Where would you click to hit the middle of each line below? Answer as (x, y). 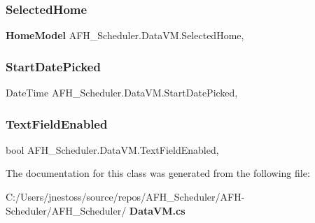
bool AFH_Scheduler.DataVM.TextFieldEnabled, (112, 149)
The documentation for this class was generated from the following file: (158, 173)
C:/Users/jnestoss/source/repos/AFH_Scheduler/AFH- (125, 197)
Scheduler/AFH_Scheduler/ (66, 210)
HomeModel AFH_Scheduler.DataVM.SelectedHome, (125, 35)
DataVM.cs (157, 210)
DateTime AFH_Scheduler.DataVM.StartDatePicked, (122, 93)
